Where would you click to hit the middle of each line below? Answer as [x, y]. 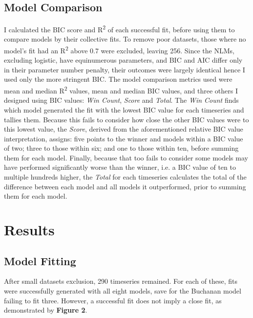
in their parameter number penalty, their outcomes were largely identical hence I [125, 69]
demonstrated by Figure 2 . [46, 310]
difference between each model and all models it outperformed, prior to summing [125, 186]
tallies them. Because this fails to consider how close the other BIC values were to [126, 119]
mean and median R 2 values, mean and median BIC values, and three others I [121, 90]
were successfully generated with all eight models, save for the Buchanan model [123, 291]
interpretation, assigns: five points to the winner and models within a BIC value [124, 138]
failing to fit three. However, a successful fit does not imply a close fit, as [113, 300]
